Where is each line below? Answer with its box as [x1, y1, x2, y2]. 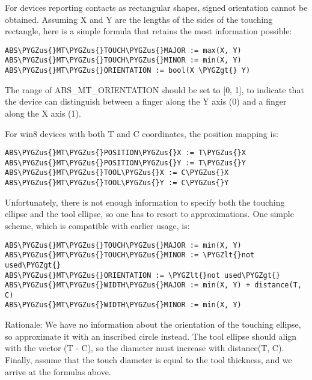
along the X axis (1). [5, 106, 81, 119]
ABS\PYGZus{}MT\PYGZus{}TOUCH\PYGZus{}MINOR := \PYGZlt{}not [5, 251, 255, 260]
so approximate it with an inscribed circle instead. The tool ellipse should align [5, 329, 297, 342]
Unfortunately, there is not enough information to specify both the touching [5, 195, 285, 208]
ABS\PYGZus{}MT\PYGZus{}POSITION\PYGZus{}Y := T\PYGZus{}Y [5, 158, 246, 167]
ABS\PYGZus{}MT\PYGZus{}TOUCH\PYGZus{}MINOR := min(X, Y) [5, 56, 242, 65]
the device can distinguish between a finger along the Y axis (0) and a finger [5, 95, 287, 108]
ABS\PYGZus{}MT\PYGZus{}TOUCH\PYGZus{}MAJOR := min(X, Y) [5, 241, 242, 250]
